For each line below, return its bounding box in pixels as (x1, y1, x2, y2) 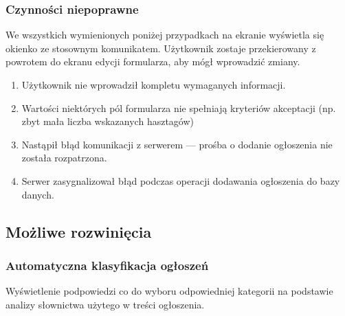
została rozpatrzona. (21, 150, 107, 165)
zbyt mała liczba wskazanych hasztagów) (21, 114, 194, 128)
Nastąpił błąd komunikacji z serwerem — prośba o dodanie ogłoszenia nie (21, 137, 333, 151)
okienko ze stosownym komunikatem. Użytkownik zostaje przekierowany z (5, 41, 316, 55)
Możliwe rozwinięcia (5, 221, 152, 242)
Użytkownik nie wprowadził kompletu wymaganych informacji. (21, 78, 286, 91)
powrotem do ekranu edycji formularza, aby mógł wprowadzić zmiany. (5, 54, 300, 69)
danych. (21, 187, 54, 201)
